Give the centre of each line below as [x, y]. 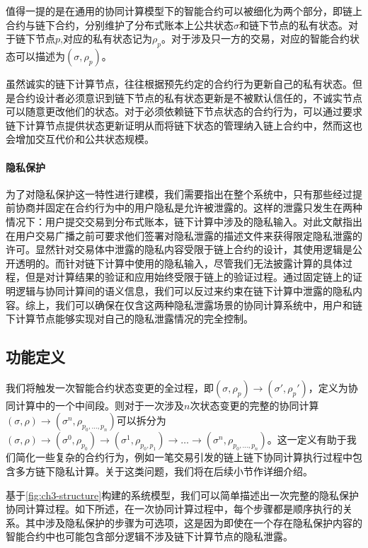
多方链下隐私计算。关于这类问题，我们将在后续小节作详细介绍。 [164, 471]
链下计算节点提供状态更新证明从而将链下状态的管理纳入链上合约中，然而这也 [184, 125]
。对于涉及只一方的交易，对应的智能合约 [255, 39]
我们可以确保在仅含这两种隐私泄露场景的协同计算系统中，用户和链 [208, 304]
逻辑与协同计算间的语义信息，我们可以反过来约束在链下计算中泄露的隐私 [184, 290]
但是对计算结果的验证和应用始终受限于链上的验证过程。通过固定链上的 [189, 277]
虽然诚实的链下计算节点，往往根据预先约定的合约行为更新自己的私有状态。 [179, 83]
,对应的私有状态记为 [106, 39]
